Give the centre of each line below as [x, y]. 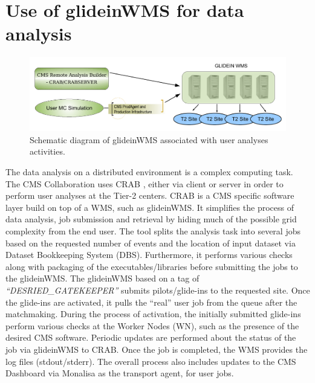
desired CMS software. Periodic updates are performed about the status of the [151, 337]
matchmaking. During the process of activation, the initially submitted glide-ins [153, 314]
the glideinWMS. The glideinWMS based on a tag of [102, 278]
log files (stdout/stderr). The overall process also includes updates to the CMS [151, 361]
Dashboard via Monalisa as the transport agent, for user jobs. [120, 373]
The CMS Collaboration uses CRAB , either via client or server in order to [145, 183]
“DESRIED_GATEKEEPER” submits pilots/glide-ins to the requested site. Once [158, 290]
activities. [47, 151]
